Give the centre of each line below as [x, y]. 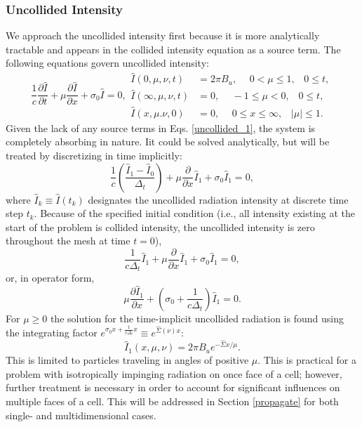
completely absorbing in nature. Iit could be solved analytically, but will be [168, 142]
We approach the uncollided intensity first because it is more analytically [163, 35]
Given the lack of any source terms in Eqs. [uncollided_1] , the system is [161, 127]
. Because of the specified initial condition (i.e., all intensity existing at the [195, 213]
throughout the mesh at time [68, 241]
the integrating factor [52, 332]
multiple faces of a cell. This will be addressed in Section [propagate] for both [172, 401]
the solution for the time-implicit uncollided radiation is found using [197, 318]
